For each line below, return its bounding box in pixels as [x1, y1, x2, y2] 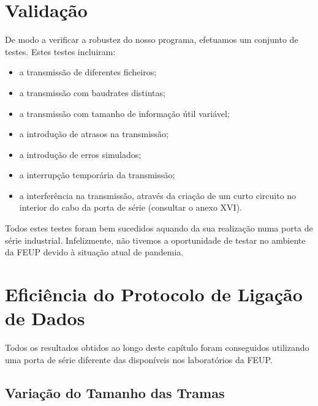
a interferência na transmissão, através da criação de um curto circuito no [19, 189, 297, 201]
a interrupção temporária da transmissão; [19, 168, 175, 181]
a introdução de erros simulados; [19, 148, 142, 160]
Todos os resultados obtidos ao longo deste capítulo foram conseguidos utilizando [5, 341, 309, 354]
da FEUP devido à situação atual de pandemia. [5, 246, 184, 258]
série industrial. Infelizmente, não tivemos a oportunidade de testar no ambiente [5, 233, 306, 246]
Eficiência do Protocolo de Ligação [5, 282, 303, 307]
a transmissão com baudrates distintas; [19, 86, 165, 99]
